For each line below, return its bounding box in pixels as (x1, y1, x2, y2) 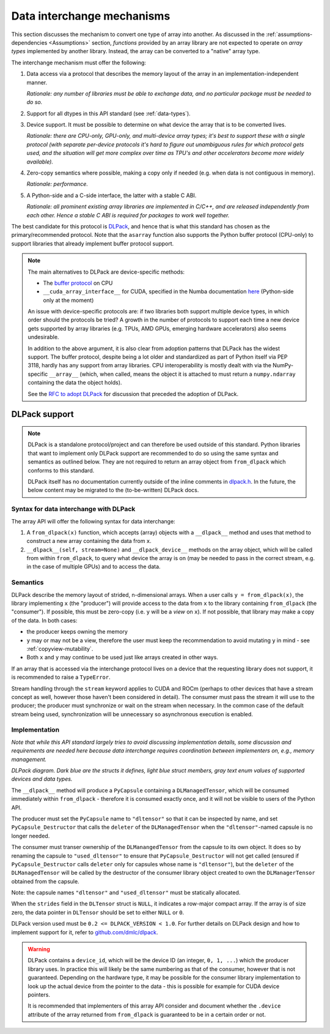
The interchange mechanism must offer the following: (11, 59, 147, 66)
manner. (26, 78, 48, 86)
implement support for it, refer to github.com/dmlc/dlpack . (11, 928, 158, 936)
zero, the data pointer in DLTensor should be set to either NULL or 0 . (11, 908, 185, 916)
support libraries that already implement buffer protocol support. (11, 239, 174, 247)
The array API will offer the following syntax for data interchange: (11, 517, 175, 525)
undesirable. (28, 334, 59, 341)
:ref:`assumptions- (266, 31, 313, 38)
